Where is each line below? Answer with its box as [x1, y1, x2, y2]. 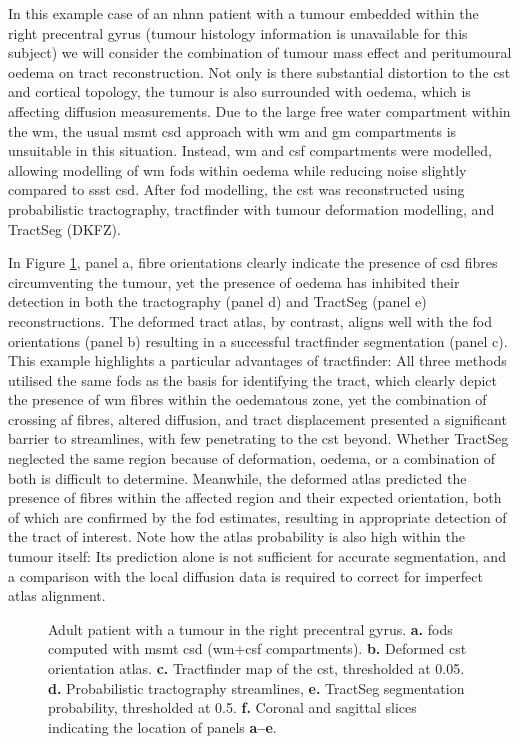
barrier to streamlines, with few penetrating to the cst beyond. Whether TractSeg [8, 428, 509, 449]
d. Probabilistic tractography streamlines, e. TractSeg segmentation [48, 677, 465, 698]
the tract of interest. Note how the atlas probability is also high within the [8, 526, 465, 547]
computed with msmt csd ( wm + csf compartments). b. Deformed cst [48, 638, 467, 659]
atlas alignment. [8, 585, 106, 606]
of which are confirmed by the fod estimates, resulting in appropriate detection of [8, 506, 507, 527]
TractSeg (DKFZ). [8, 218, 121, 239]
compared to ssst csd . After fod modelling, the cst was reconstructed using [8, 179, 465, 200]
